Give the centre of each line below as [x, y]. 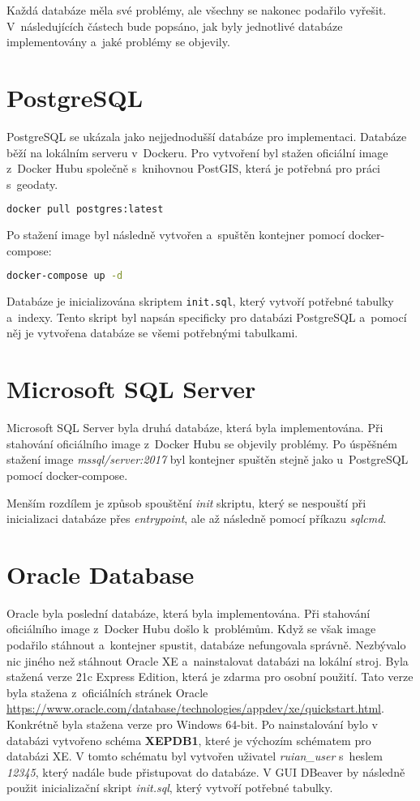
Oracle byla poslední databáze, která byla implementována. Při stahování [189, 613]
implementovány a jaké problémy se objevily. [118, 42]
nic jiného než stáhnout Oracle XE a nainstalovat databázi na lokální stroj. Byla [208, 660]
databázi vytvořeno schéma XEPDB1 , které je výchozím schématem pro [189, 740]
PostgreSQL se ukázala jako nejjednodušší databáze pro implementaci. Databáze [207, 136]
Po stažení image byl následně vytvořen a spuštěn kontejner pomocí [176, 235]
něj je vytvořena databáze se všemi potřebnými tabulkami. [152, 333]
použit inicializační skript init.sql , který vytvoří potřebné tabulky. [170, 788]
